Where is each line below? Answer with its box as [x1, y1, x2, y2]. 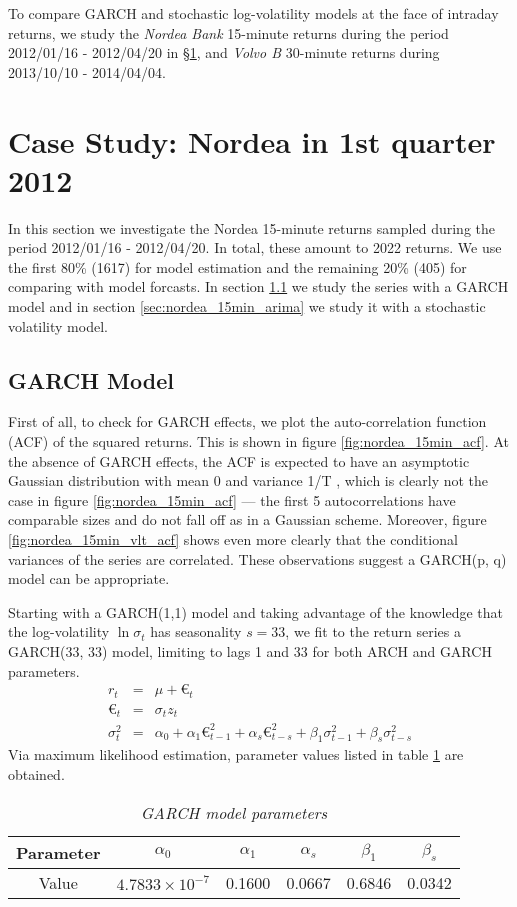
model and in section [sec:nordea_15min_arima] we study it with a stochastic [8, 296, 486, 317]
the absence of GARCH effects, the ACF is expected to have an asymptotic [8, 450, 470, 471]
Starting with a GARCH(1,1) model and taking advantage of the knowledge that [8, 601, 504, 622]
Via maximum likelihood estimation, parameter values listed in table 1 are [8, 744, 464, 765]
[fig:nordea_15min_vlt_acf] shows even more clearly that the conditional [8, 529, 458, 550]
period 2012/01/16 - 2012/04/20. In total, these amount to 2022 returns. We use [8, 237, 502, 258]
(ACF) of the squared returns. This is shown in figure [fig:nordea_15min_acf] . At [8, 431, 509, 452]
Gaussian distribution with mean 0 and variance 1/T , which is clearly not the [8, 470, 489, 491]
